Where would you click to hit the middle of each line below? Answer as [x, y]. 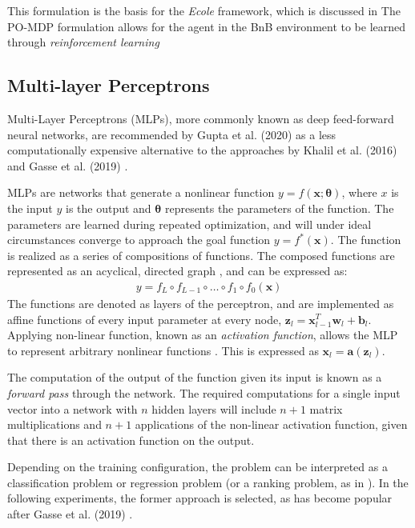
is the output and [109, 208]
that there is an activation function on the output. [131, 440]
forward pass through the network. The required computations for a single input [204, 392]
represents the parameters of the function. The [279, 208]
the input [30, 208]
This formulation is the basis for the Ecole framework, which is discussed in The [204, 10]
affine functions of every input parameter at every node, [145, 319]
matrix [326, 408]
